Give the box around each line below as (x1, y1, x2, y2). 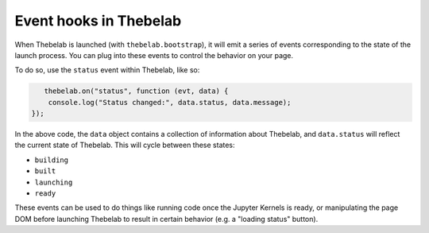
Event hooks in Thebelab (14, 12, 182, 29)
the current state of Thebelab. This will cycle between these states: (14, 140, 235, 150)
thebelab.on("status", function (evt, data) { (44, 87, 229, 95)
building (34, 155, 69, 165)
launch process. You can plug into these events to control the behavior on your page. (14, 50, 294, 60)
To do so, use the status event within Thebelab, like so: (14, 65, 200, 75)
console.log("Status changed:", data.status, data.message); (48, 98, 292, 107)
